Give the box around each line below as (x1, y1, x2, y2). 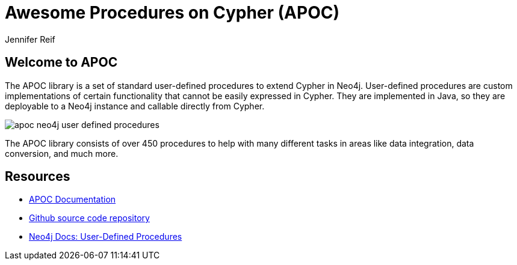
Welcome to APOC (5, 55, 118, 70)
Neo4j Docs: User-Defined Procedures (29, 231, 182, 242)
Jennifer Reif (5, 34, 55, 44)
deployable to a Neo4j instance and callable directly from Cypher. (5, 100, 265, 111)
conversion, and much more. (5, 148, 119, 159)
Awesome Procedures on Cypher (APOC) (5, 2, 340, 23)
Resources (5, 169, 70, 184)
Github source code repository (29, 213, 150, 224)
